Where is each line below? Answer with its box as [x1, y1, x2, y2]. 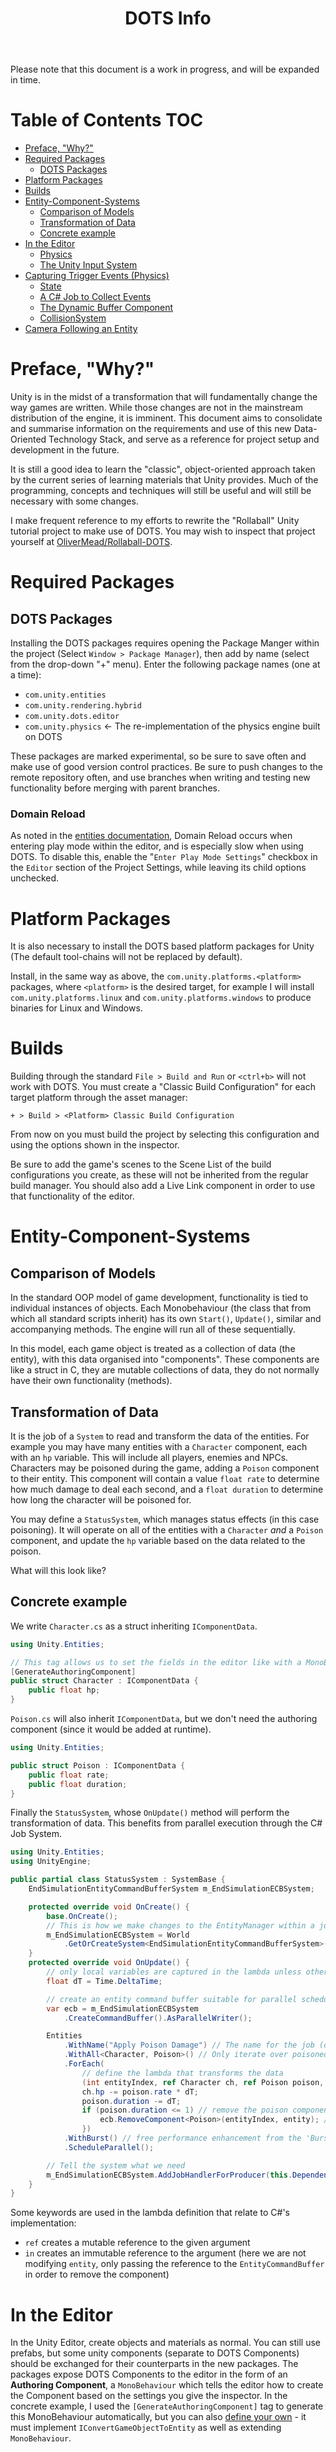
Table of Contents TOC [10, 109, 204, 132]
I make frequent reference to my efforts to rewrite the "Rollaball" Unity [10, 515, 300, 527]
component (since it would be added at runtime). [10, 1723, 212, 1736]
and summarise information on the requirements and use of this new [10, 423, 292, 435]
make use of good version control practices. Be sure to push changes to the [10, 761, 323, 773]
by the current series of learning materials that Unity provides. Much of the [10, 474, 319, 486]
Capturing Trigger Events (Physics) [24, 270, 170, 282]
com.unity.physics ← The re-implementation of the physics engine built [24, 720, 321, 732]
